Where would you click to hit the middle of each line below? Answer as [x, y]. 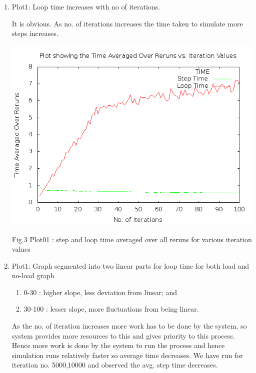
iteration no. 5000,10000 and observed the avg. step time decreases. [115, 365]
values [21, 249]
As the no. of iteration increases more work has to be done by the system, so [129, 326]
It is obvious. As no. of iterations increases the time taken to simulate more [127, 23]
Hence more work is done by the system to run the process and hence [118, 345]
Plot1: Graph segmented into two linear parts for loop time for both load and [130, 265]
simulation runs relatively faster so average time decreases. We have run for [127, 355]
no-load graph [33, 275]
